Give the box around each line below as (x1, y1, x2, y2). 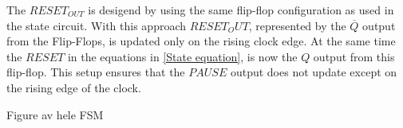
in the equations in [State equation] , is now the (67, 48, 298, 64)
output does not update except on (230, 64, 397, 80)
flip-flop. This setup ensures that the (6, 64, 185, 80)
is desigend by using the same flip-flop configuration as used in (88, 2, 394, 17)
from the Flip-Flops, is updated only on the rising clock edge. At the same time (6, 33, 396, 49)
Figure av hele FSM (6, 106, 104, 122)
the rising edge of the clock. (6, 79, 141, 95)
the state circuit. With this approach (6, 17, 187, 33)
